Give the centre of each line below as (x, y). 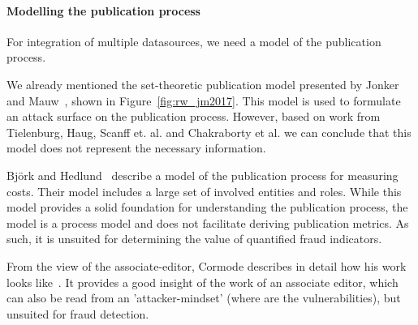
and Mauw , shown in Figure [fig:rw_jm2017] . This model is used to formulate (204, 100)
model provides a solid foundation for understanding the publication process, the (207, 207)
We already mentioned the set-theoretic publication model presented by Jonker (203, 84)
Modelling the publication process (103, 10)
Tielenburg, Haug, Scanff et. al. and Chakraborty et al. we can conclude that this (209, 132)
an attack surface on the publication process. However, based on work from (194, 116)
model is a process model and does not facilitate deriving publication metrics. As (208, 222)
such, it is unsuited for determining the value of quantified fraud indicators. (194, 239)
